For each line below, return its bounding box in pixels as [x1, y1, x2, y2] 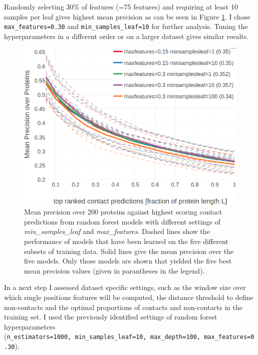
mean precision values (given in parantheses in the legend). [24, 265, 205, 275]
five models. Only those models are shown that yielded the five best [24, 255, 232, 266]
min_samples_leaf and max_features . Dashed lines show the [24, 226, 210, 236]
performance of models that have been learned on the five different [24, 236, 228, 246]
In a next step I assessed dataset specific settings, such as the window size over [4, 282, 246, 292]
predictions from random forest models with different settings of [24, 216, 220, 226]
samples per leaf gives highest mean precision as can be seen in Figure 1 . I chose [4, 11, 250, 21]
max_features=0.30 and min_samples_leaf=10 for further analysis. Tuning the [4, 21, 248, 31]
